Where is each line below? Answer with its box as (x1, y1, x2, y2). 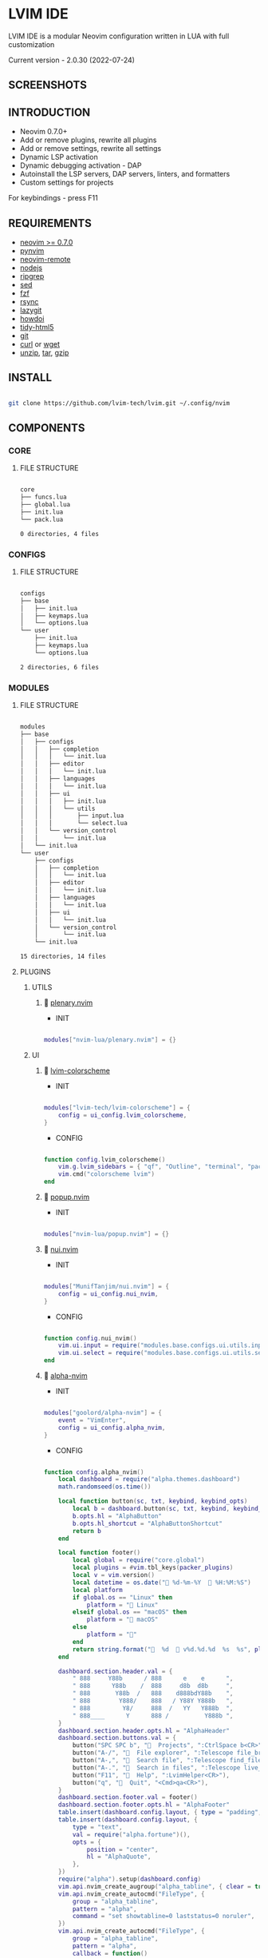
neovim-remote (19, 254, 71, 264)
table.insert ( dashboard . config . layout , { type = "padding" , (58, 1809, 262, 1817)
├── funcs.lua (19, 493, 67, 502)
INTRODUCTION (8, 105, 91, 119)
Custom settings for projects (19, 177, 114, 188)
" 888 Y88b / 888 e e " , (72, 1674, 234, 1682)
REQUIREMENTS (8, 216, 92, 230)
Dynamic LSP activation (19, 153, 98, 162)
